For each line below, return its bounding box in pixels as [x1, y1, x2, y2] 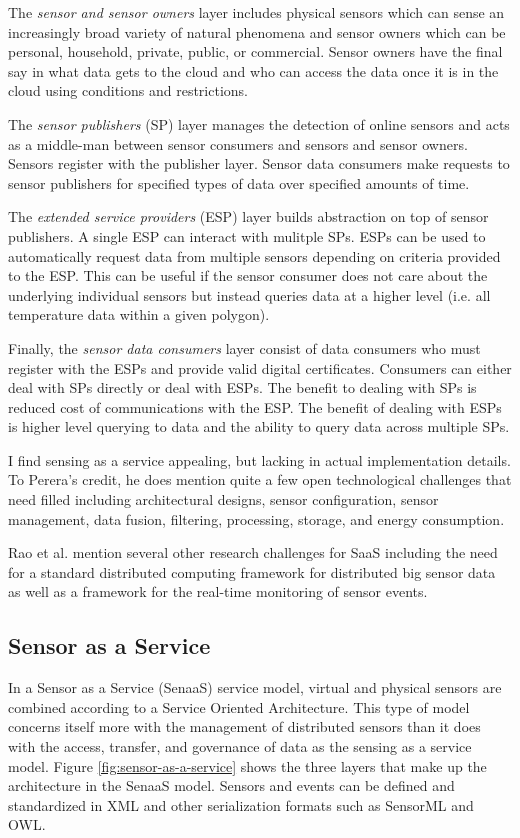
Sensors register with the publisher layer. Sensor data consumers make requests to [8, 153, 510, 174]
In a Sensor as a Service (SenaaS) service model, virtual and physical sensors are [8, 677, 502, 698]
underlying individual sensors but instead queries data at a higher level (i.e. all [8, 284, 491, 305]
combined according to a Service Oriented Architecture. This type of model [8, 696, 470, 717]
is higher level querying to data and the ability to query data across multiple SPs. [8, 416, 510, 437]
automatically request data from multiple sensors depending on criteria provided [8, 245, 501, 266]
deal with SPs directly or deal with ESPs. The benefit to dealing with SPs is [8, 377, 477, 398]
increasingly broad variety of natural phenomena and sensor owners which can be [8, 21, 506, 42]
